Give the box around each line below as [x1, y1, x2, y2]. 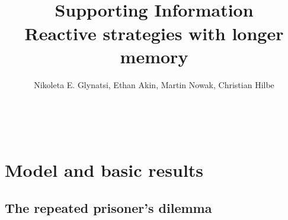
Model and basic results [5, 158, 204, 182]
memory [120, 44, 188, 68]
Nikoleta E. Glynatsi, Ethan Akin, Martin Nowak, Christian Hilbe [34, 78, 274, 90]
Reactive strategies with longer [24, 21, 284, 45]
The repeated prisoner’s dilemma [5, 198, 212, 216]
